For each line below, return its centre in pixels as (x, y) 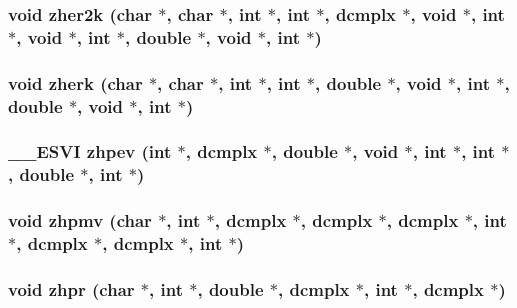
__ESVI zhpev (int (90, 151)
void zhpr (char (71, 288)
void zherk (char (75, 82)
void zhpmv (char (80, 220)
